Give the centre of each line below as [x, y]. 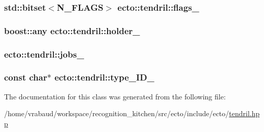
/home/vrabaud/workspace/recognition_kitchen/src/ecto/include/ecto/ [117, 113]
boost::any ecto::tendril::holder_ [72, 30]
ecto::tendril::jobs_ [44, 54]
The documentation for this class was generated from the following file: [115, 96]
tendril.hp [244, 113]
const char [26, 77]
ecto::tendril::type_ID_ [104, 77]
